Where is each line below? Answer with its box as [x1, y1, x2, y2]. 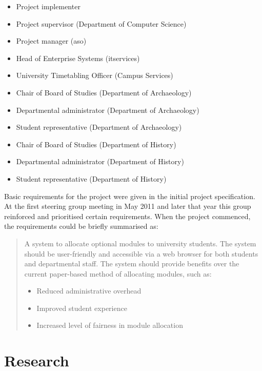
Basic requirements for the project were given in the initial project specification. [4, 190, 255, 201]
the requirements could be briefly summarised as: [4, 221, 158, 231]
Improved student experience [36, 302, 127, 313]
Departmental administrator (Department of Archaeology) [16, 104, 199, 115]
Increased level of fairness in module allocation [36, 320, 183, 330]
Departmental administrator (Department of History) [16, 156, 184, 167]
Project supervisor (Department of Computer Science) [16, 18, 187, 29]
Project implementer [16, 1, 80, 11]
